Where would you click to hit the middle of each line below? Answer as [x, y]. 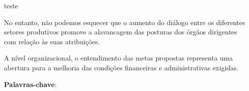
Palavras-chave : [30, 84]
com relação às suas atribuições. [52, 41]
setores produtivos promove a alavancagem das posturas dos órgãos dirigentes [121, 32]
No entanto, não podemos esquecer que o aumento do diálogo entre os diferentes [124, 22]
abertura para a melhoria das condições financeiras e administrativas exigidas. [121, 67]
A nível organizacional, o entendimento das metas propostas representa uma [119, 58]
